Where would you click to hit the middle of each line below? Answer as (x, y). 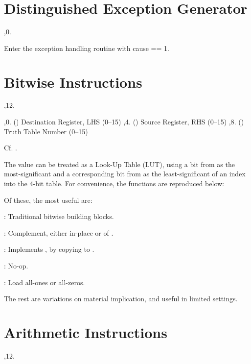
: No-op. (16, 265)
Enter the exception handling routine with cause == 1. (87, 48)
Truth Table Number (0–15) (46, 131)
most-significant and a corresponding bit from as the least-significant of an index (125, 174)
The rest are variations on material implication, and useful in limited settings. (121, 299)
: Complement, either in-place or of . (59, 232)
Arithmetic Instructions (86, 332)
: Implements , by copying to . (49, 249)
